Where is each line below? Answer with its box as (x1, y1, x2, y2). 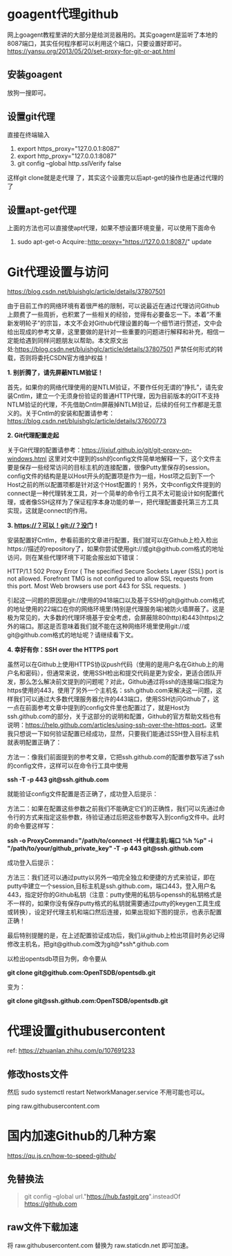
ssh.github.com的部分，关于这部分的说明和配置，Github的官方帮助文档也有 (7, 712, 222, 720)
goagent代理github (7, 6, 119, 22)
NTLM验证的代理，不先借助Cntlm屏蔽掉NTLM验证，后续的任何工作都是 (7, 400, 211, 409)
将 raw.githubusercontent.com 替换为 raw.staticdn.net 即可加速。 (7, 1241, 193, 1249)
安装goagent (7, 69, 63, 80)
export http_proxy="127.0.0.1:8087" (17, 152, 117, 160)
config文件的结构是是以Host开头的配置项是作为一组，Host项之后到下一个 (7, 472, 215, 480)
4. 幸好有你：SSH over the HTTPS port (7, 646, 119, 654)
